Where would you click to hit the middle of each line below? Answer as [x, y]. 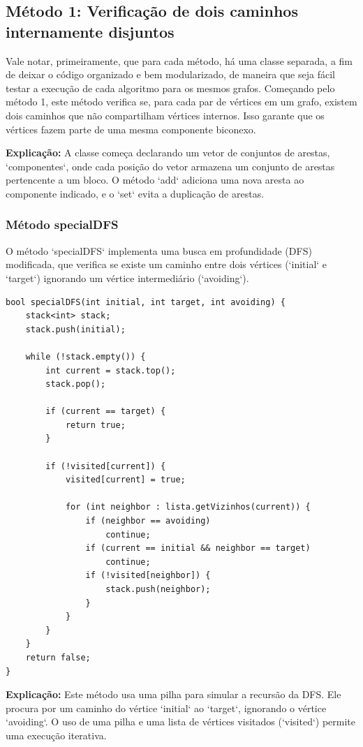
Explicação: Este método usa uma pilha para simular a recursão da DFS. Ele [173, 694]
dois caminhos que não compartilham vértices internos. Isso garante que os [165, 115]
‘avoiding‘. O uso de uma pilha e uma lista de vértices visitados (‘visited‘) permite [181, 722]
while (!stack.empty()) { [86, 356]
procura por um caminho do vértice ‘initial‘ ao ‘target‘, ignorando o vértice [166, 708]
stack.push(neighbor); [158, 589]
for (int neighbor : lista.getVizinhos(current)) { [188, 507]
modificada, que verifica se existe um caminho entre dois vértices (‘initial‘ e [166, 264]
